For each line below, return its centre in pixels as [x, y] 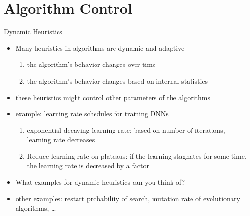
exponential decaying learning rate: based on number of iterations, [126, 130]
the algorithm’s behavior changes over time [91, 64]
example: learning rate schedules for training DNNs [92, 114]
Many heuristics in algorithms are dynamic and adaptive [100, 48]
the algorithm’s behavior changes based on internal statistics [117, 80]
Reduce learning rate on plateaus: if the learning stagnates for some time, [137, 156]
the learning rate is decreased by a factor [88, 165]
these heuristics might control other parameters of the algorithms [113, 97]
